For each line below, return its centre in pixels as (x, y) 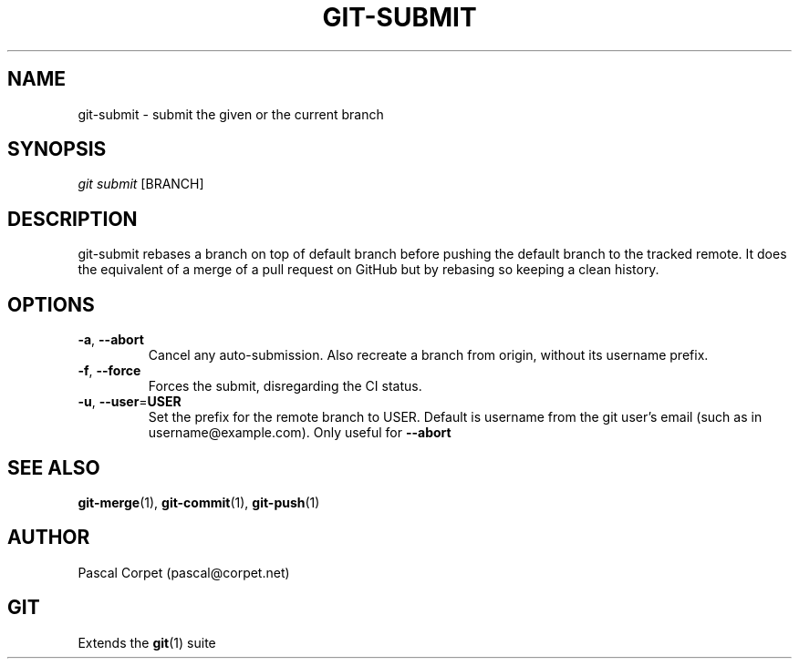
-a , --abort (111, 340)
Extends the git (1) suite (147, 642)
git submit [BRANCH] (141, 184)
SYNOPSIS (57, 149)
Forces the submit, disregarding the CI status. (285, 386)
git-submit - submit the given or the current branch (231, 114)
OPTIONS (51, 304)
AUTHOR (49, 538)
